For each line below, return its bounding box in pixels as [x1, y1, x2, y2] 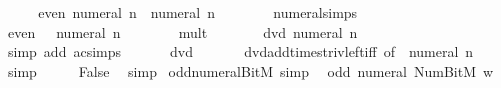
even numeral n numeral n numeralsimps [38, 2, 358, 22]
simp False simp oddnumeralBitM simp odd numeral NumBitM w [7, 60, 494, 81]
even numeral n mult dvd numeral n [7, 21, 358, 42]
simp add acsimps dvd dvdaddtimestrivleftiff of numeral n [7, 41, 474, 62]
